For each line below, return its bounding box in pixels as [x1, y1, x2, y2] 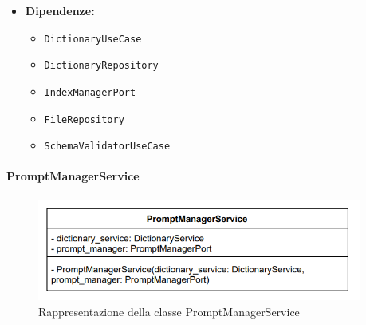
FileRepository [44, 113, 124, 125]
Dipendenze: [25, 2, 95, 18]
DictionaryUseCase [44, 33, 142, 45]
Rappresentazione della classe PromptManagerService [38, 303, 300, 319]
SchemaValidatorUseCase [44, 141, 171, 153]
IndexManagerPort [44, 86, 136, 98]
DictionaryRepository [44, 60, 159, 72]
